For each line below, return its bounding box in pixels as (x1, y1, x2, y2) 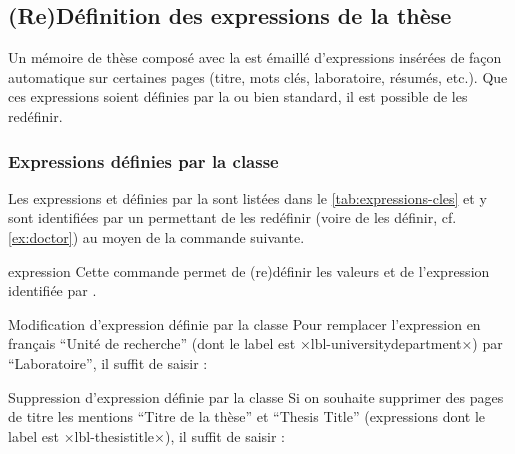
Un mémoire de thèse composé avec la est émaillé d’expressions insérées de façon (8, 47, 502, 68)
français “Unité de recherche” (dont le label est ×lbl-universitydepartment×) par (8, 333, 503, 354)
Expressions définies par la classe (8, 148, 279, 173)
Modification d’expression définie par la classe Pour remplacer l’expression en (8, 313, 481, 334)
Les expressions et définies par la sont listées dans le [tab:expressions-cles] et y (8, 187, 487, 208)
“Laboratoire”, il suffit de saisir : (8, 352, 208, 373)
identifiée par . (8, 280, 97, 301)
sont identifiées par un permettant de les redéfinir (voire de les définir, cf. (8, 207, 457, 228)
